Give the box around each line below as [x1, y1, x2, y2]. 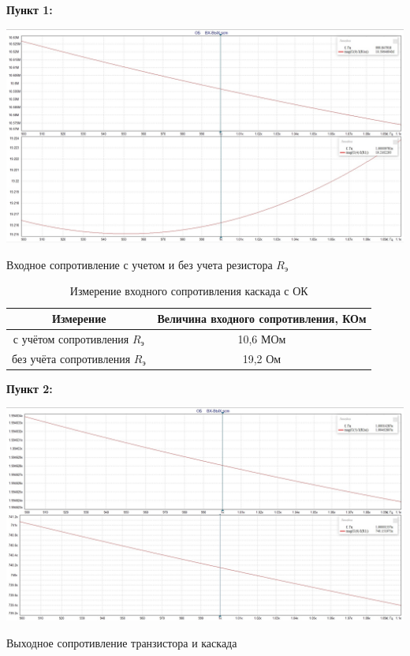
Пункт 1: [6, 2, 53, 17]
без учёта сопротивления [12, 350, 131, 366]
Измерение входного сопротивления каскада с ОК [69, 283, 308, 299]
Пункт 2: [6, 380, 53, 396]
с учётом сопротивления [13, 330, 129, 347]
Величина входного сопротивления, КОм [157, 310, 367, 327]
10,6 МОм [237, 330, 286, 347]
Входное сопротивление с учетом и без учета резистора [6, 256, 273, 272]
